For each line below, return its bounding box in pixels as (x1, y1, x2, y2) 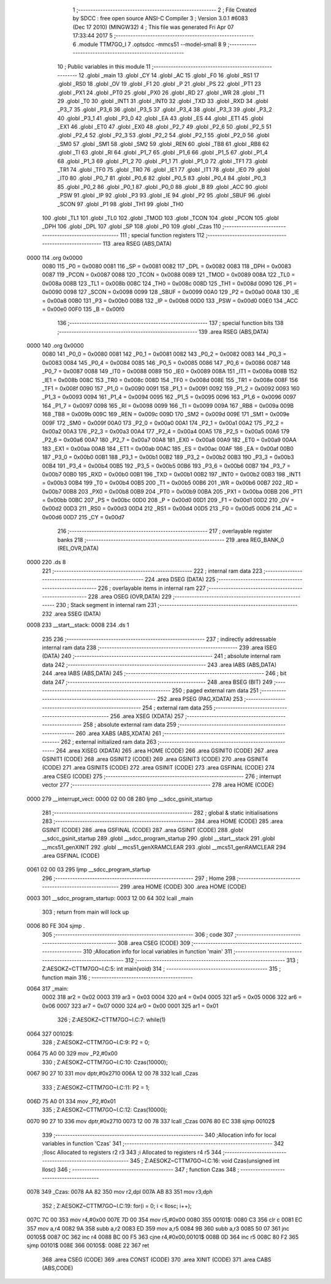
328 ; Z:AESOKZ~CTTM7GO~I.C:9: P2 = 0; (42, 1038, 150, 1045)
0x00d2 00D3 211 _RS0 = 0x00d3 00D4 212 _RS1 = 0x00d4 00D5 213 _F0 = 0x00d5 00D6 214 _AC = (42, 505, 297, 512)
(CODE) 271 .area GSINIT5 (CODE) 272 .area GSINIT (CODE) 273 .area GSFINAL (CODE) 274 (42, 764, 275, 771)
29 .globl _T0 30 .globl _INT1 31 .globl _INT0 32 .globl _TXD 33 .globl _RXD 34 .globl (57, 97, 268, 104)
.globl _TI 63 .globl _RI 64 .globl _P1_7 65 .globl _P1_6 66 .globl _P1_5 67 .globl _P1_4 (57, 149, 268, 156)
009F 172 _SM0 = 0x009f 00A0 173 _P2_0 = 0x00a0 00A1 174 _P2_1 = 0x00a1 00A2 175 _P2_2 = (42, 419, 284, 426)
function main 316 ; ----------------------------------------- (42, 974, 193, 981)
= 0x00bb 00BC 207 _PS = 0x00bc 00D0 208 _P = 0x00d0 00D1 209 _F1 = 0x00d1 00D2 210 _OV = (42, 497, 294, 504)
